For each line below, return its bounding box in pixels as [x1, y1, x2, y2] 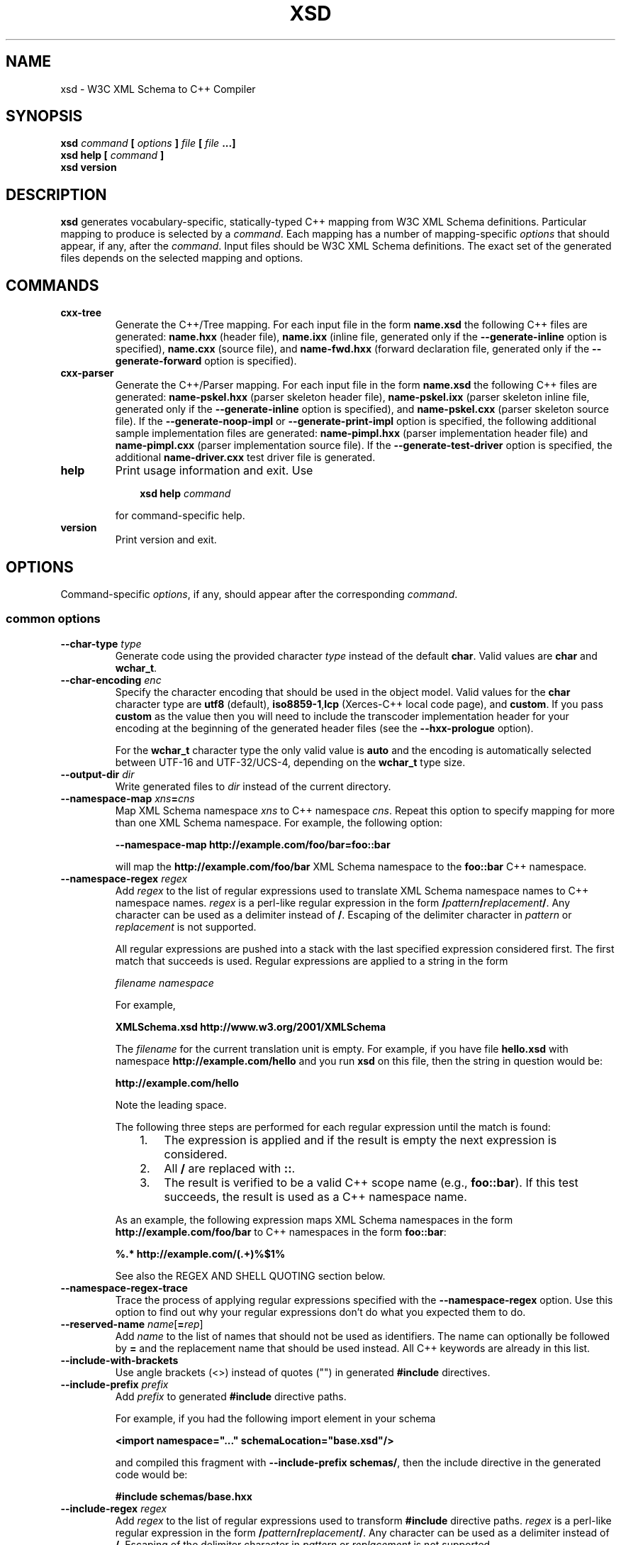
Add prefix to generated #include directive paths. [115, 1390, 347, 1402]
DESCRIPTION [6, 185, 107, 204]
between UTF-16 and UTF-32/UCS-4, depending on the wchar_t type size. [115, 755, 466, 768]
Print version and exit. [115, 533, 217, 546]
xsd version [60, 161, 117, 174]
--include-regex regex [60, 1502, 167, 1514]
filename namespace [115, 976, 214, 989]
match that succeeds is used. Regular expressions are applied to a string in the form [115, 954, 508, 967]
